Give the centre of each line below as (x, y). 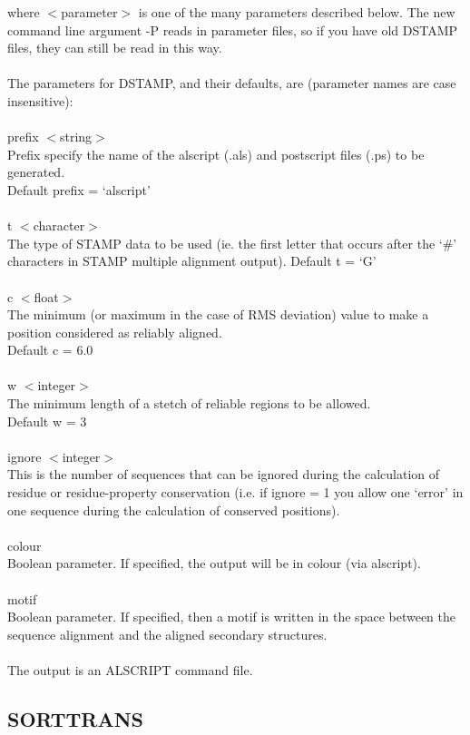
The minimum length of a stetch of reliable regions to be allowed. (189, 403)
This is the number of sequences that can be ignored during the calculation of (224, 474)
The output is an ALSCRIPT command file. (130, 669)
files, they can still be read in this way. (115, 48)
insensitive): (40, 100)
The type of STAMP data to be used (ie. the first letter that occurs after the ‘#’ (232, 243)
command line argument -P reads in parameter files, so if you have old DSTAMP (233, 29)
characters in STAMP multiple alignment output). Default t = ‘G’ (192, 261)
